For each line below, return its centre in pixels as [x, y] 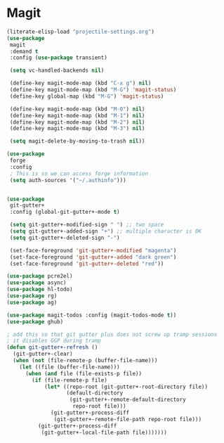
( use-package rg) [32, 296]
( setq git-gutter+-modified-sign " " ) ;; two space [87, 225]
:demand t [24, 51]
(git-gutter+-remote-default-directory [128, 400]
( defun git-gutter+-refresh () [52, 347]
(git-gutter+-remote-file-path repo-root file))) [127, 419]
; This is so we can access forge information [79, 174]
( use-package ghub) [35, 321]
